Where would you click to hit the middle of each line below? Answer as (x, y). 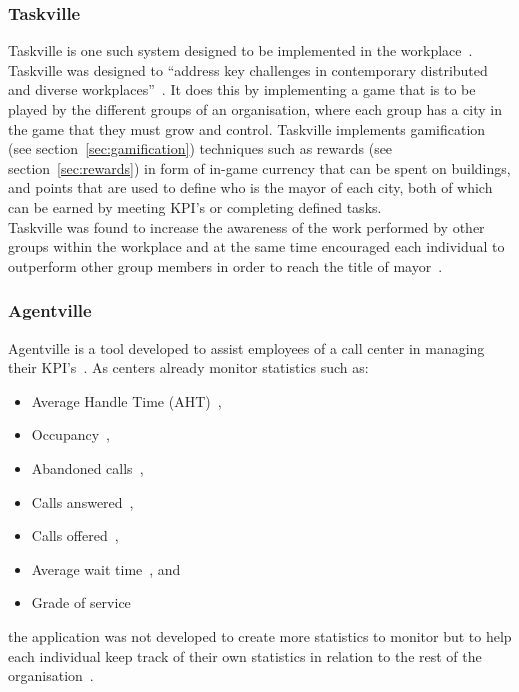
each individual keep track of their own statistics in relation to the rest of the (245, 655)
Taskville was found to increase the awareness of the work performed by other (246, 226)
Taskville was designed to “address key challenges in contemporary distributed (248, 69)
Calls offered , (75, 535)
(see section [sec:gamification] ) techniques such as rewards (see (200, 148)
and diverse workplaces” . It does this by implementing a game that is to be (242, 89)
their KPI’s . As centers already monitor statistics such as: (188, 367)
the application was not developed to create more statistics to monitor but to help (260, 635)
